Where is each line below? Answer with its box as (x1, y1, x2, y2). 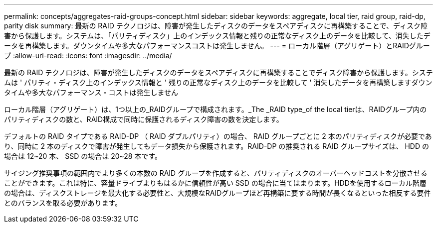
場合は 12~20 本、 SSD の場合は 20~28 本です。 (4, 152, 162, 160)
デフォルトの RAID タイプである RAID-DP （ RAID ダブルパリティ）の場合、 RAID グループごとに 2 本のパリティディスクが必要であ (4, 132, 432, 140)
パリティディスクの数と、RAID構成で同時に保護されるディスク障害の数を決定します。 (4, 115, 283, 123)
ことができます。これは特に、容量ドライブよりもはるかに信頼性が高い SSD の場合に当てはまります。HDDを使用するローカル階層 (4, 179, 427, 187)
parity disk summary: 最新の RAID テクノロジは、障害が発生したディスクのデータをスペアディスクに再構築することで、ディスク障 (4, 21, 428, 30)
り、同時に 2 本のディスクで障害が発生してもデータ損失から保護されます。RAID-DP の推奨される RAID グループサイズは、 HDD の (4, 142, 429, 150)
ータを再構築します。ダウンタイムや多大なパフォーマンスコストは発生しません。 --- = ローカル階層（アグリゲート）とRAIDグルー (4, 41, 430, 50)
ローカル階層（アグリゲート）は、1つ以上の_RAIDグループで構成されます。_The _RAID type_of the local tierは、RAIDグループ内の (4, 105, 427, 113)
